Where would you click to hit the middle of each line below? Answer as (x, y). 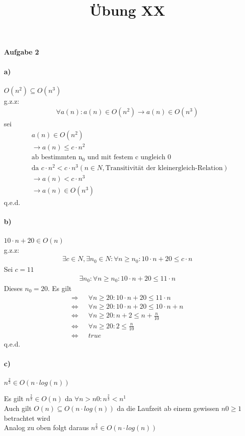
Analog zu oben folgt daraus (47, 427)
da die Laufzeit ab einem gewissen (168, 408)
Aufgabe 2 (22, 52)
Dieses (13, 288)
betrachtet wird (27, 418)
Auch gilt (18, 408)
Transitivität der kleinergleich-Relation (164, 168)
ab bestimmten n (57, 158)
